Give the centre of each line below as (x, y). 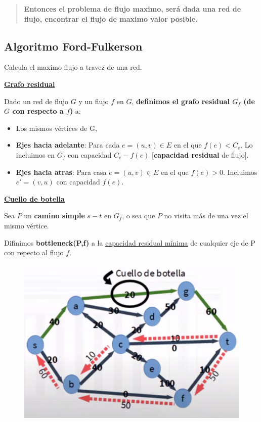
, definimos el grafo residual (181, 101)
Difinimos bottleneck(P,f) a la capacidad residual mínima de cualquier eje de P (130, 242)
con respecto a (38, 111)
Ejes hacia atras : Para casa (61, 172)
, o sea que (139, 216)
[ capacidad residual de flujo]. (200, 154)
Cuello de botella (34, 198)
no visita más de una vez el (206, 216)
